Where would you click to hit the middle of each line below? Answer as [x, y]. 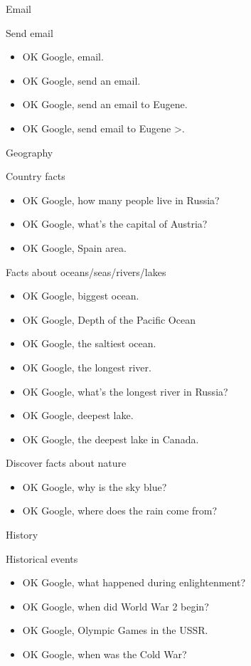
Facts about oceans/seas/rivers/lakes [86, 271]
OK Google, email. [63, 57]
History [22, 535]
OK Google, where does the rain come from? [120, 511]
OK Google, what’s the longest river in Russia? [125, 391]
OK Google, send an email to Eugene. [105, 104]
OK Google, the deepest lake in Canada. [111, 439]
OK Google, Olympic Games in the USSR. [115, 630]
